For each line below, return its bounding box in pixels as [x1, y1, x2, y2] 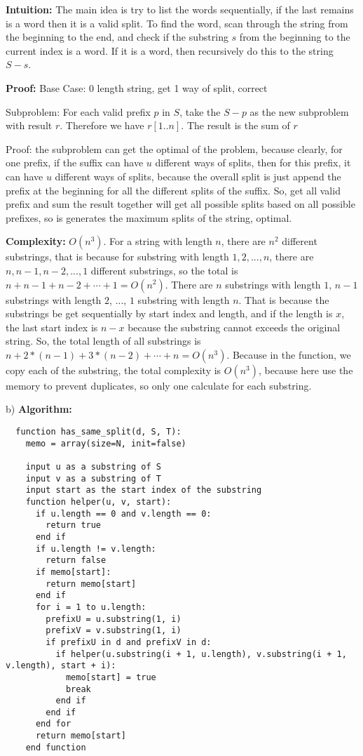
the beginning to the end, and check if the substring [6, 29, 228, 44]
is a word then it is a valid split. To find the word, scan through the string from [6, 15, 348, 30]
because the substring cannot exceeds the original [128, 319, 341, 334]
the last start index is [6, 319, 98, 334]
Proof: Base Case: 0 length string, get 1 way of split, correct [6, 80, 268, 95]
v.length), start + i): [6, 661, 116, 671]
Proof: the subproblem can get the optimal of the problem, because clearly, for [6, 141, 343, 156]
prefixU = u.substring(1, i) [46, 614, 181, 624]
